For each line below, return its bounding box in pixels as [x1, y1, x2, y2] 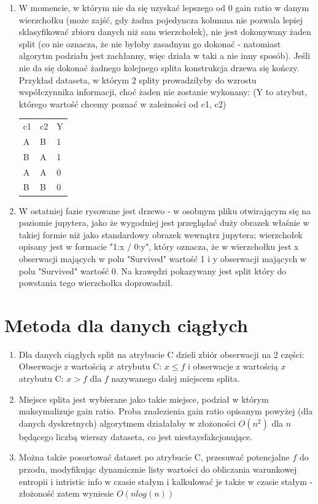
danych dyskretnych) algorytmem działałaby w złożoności [18, 416, 236, 429]
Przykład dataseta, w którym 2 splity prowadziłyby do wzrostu [18, 73, 257, 86]
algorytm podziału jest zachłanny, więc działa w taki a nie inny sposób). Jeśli [18, 49, 311, 62]
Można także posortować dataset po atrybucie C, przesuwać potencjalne [18, 451, 290, 463]
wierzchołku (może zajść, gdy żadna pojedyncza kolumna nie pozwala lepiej [18, 13, 303, 26]
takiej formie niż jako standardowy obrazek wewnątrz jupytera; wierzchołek [18, 228, 303, 241]
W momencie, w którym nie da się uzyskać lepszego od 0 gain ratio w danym [18, 1, 309, 14]
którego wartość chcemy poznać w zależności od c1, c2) [18, 97, 227, 110]
